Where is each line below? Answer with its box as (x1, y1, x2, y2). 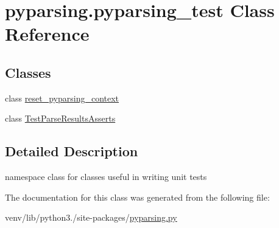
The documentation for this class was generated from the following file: (5, 190, 270, 203)
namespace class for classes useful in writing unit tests (5, 170, 207, 183)
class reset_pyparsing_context (5, 91, 119, 104)
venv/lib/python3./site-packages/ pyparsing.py (5, 211, 177, 224)
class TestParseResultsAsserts (5, 112, 116, 125)
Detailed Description (5, 142, 138, 161)
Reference (5, 21, 90, 46)
